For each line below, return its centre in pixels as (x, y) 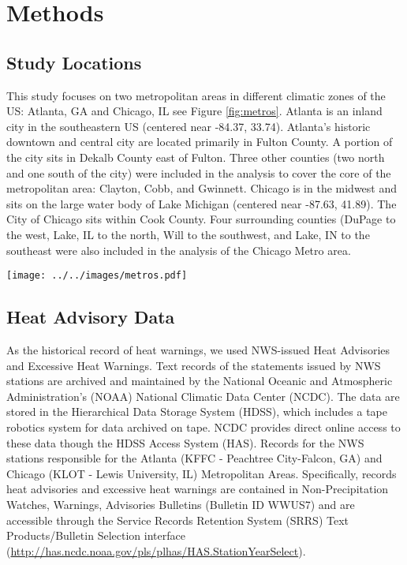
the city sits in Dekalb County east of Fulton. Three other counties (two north (196, 157)
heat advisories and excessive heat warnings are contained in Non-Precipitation (198, 489)
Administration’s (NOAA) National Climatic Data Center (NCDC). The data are (203, 396)
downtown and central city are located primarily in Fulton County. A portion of (200, 142)
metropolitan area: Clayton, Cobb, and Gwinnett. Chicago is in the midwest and (202, 188)
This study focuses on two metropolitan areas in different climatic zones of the (196, 95)
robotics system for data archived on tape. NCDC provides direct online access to (203, 427)
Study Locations (74, 62)
